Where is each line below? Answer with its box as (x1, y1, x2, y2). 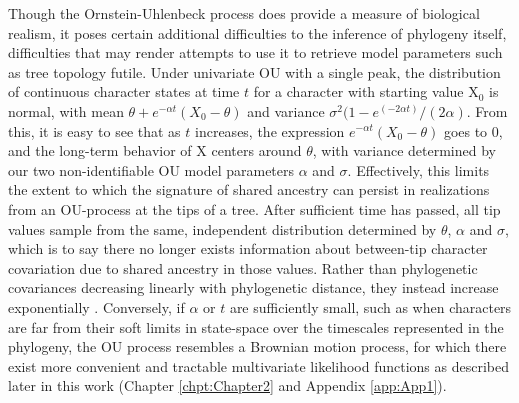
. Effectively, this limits (347, 159, 490, 180)
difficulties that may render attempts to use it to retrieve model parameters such (8, 42, 503, 63)
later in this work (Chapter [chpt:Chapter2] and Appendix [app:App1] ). (8, 375, 447, 396)
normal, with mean (8, 100, 124, 121)
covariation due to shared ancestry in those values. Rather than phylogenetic (8, 257, 478, 278)
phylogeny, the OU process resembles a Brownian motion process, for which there (8, 336, 507, 357)
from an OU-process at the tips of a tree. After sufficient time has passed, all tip (8, 198, 501, 219)
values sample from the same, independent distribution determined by (8, 218, 437, 239)
